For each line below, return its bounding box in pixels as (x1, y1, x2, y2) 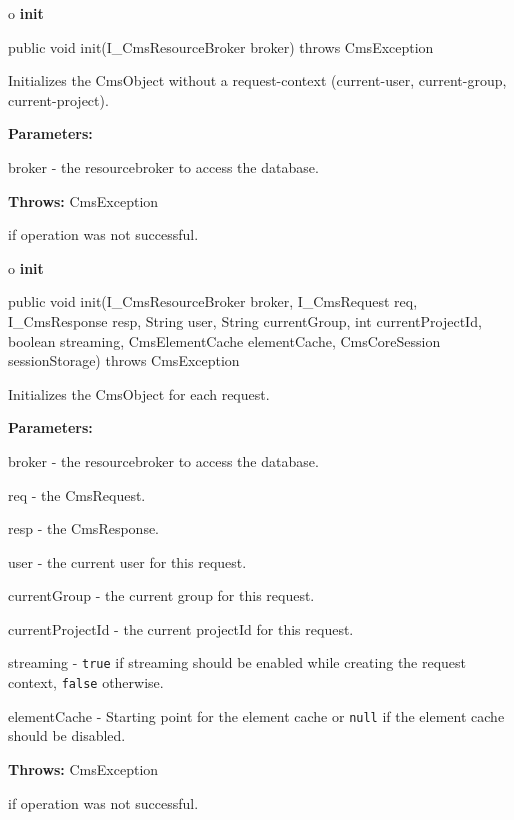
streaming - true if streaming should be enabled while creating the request (8, 652, 467, 673)
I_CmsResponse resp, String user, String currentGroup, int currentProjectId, (8, 310, 482, 331)
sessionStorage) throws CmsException (8, 350, 240, 371)
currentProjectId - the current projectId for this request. (8, 618, 354, 639)
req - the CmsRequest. (8, 484, 146, 505)
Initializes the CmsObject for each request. (8, 383, 270, 404)
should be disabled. (8, 725, 126, 746)
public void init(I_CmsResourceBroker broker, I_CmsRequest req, (8, 291, 418, 312)
